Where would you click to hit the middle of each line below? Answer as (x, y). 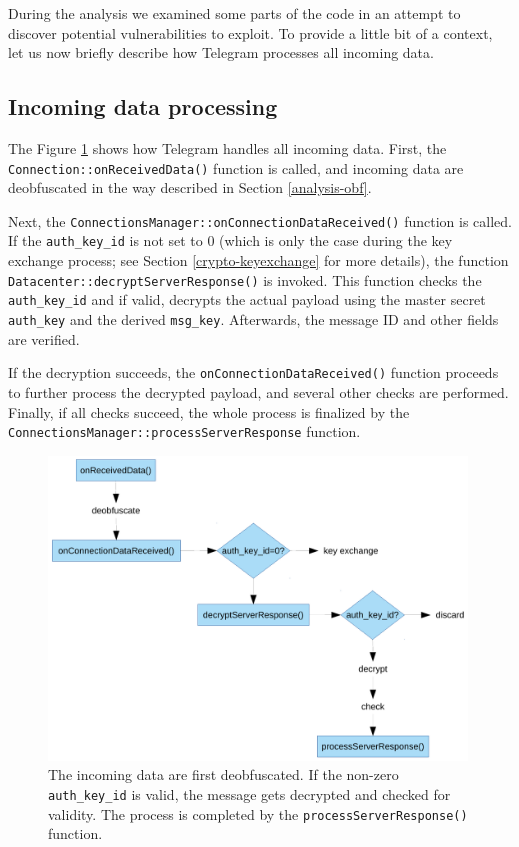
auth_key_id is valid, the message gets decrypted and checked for (249, 793)
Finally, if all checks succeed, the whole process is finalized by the (209, 411)
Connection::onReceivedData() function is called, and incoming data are (236, 167)
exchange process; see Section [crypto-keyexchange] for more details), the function (258, 260)
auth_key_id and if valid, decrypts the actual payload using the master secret (247, 299)
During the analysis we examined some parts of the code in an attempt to (234, 13)
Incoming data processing (143, 106)
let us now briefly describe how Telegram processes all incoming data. (221, 52)
